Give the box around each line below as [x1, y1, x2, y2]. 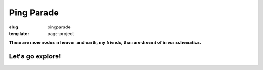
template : [9, 30, 29, 36]
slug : [9, 24, 19, 30]
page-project [47, 30, 74, 36]
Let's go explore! [9, 52, 61, 60]
